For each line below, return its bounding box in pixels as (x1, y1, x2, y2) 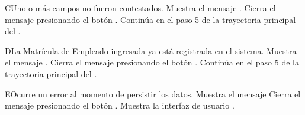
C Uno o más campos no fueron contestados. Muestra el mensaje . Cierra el (5, 2, 276, 14)
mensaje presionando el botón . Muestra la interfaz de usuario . (5, 99, 235, 111)
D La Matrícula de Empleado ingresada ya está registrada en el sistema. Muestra (5, 44, 297, 57)
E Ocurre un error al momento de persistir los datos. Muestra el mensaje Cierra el (5, 87, 301, 100)
